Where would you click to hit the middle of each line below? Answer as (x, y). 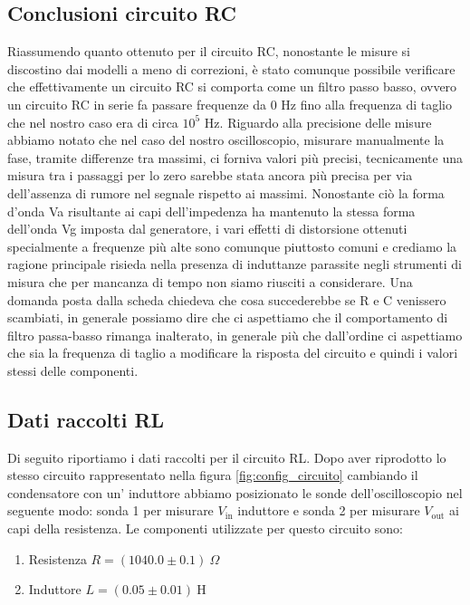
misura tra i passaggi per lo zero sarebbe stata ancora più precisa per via (210, 175)
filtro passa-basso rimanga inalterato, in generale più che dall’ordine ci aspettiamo (235, 335)
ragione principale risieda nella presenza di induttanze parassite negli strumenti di (235, 264)
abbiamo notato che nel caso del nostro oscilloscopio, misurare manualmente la (226, 140)
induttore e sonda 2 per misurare (329, 510)
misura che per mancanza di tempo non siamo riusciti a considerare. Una (210, 281)
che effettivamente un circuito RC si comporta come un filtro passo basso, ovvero (232, 86)
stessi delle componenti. (73, 370)
